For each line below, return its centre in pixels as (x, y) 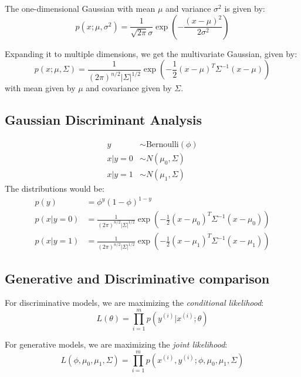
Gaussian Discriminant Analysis (104, 120)
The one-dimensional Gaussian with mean (80, 8)
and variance (188, 8)
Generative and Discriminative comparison (137, 278)
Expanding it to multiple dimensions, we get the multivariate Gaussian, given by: (151, 53)
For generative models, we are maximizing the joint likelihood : (116, 344)
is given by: (245, 8)
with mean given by (40, 88)
